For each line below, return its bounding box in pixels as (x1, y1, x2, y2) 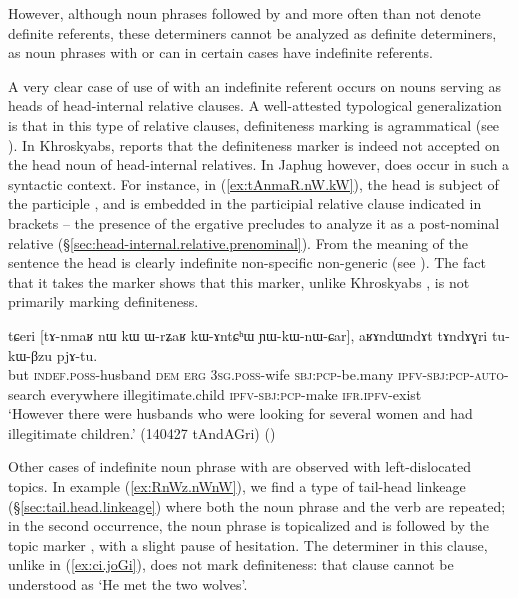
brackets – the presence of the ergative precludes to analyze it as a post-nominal (8, 212, 500, 233)
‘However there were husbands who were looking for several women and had (8, 403, 473, 424)
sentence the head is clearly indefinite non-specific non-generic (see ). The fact (8, 252, 486, 273)
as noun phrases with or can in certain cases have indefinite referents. (8, 42, 433, 63)
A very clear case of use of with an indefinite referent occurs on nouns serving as (8, 75, 501, 96)
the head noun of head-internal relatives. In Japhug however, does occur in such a (8, 154, 510, 175)
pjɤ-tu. (56, 344, 98, 365)
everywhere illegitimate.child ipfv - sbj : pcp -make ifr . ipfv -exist (50, 383, 422, 404)
